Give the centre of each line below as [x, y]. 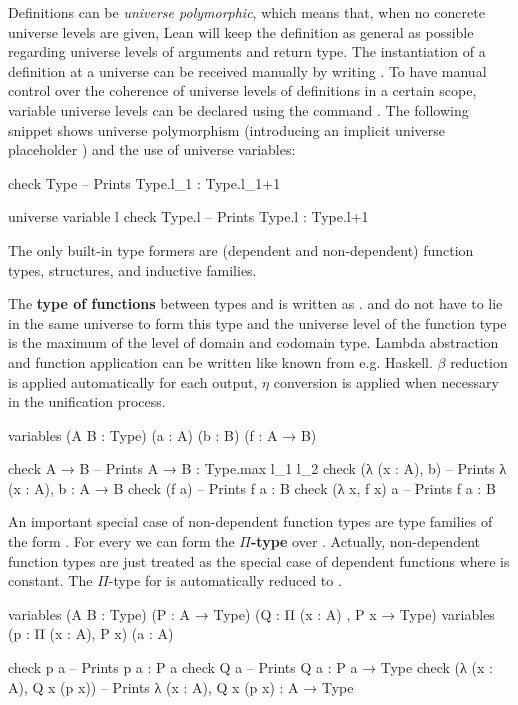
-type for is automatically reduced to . [225, 580]
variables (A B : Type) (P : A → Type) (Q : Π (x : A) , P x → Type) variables [251, 613]
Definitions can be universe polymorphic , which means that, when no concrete [246, 12]
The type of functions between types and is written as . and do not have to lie [255, 303]
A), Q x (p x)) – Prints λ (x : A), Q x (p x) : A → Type [181, 686]
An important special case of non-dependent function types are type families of [250, 521]
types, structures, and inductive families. [132, 269]
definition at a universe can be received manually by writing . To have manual [247, 70]
